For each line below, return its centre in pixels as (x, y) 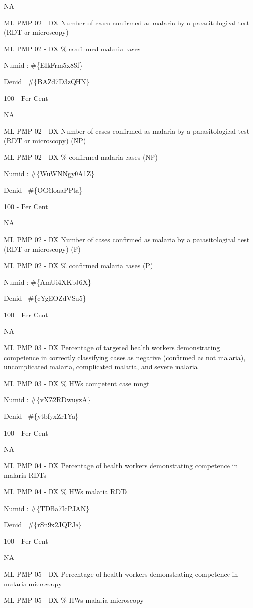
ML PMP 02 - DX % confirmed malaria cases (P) (78, 265)
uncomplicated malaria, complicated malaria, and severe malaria (101, 367)
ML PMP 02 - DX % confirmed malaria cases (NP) (81, 157)
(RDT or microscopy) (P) (42, 249)
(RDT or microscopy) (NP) (45, 140)
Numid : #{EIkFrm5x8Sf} (44, 65)
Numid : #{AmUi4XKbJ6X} (48, 281)
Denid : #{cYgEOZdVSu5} (45, 298)
